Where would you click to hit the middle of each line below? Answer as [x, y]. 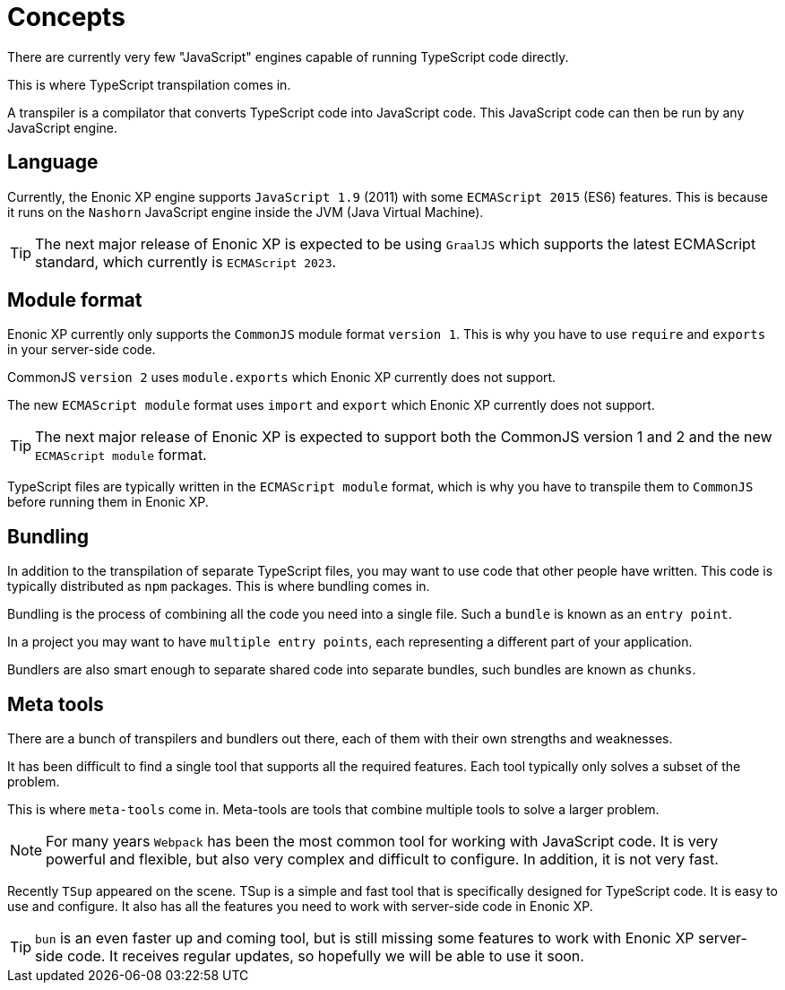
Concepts [66, 17]
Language [53, 162]
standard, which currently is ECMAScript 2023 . [186, 261]
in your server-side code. [82, 350]
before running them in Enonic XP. [108, 502]
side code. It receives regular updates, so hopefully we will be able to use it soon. [310, 956]
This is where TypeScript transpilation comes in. [149, 84]
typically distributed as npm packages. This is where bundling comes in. [219, 586]
